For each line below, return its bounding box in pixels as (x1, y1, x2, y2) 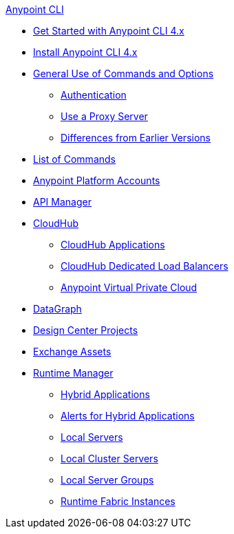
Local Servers (61, 431, 123, 443)
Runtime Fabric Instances (61, 495, 175, 507)
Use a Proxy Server (61, 110, 148, 122)
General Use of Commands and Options (33, 68, 214, 79)
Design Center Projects (33, 324, 138, 336)
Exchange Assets (33, 346, 111, 357)
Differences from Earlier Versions (61, 132, 211, 144)
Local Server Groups (61, 474, 154, 486)
